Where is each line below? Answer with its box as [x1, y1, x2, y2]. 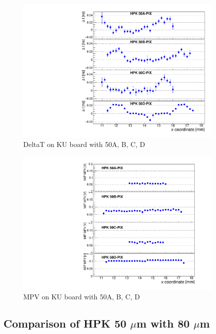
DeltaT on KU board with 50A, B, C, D [23, 139, 145, 149]
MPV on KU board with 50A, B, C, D [23, 291, 140, 302]
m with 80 [136, 316, 190, 331]
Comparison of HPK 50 [3, 316, 127, 331]
